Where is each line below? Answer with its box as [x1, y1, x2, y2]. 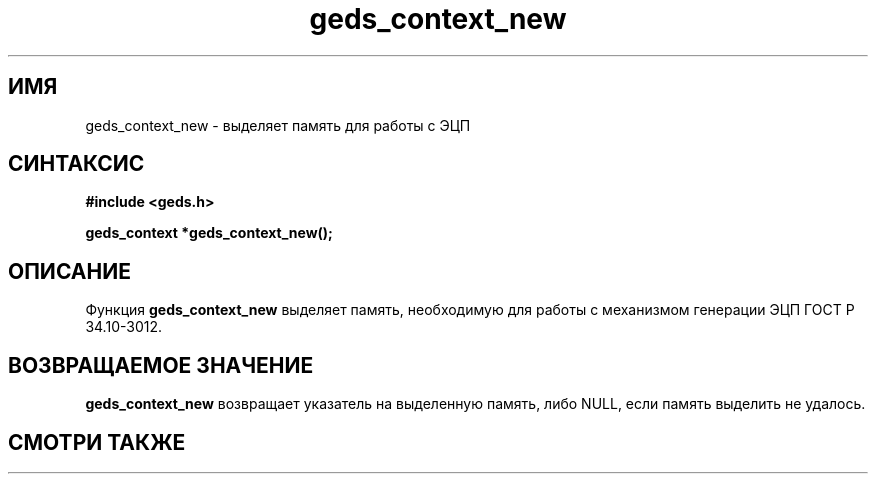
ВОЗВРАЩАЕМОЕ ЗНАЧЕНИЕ [8, 352, 314, 378]
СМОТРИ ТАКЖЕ [8, 429, 186, 455]
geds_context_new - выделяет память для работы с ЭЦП [85, 116, 471, 134]
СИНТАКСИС [8, 151, 145, 177]
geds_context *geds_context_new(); [85, 224, 333, 242]
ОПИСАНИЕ [8, 258, 131, 284]
